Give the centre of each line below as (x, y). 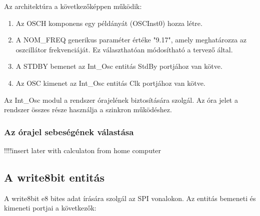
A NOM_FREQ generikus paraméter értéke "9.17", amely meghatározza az (131, 40)
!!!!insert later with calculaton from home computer (83, 150)
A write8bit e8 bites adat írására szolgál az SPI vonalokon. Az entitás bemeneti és (130, 198)
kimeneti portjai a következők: (50, 208)
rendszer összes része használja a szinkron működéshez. (88, 109)
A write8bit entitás (54, 177)
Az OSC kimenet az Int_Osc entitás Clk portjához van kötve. (110, 83)
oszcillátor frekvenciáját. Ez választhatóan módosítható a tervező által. (124, 49)
